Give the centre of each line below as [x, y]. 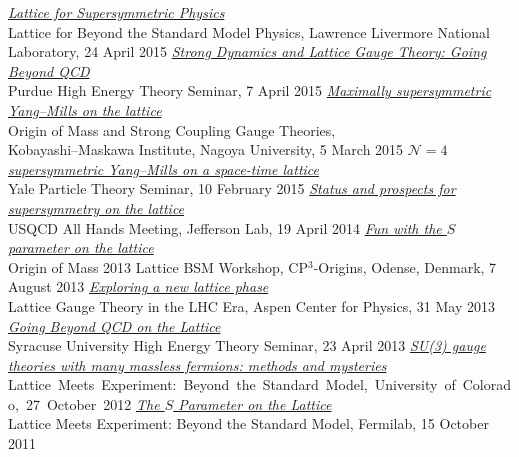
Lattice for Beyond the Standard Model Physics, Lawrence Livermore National [249, 31]
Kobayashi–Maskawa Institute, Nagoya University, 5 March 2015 [206, 149]
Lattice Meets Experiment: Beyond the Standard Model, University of [232, 384]
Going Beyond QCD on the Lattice [114, 325]
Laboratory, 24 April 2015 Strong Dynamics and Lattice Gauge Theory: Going [247, 51]
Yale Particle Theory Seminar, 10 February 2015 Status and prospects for [232, 188]
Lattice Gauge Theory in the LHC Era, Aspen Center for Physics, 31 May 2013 [251, 305]
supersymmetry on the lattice [96, 207]
